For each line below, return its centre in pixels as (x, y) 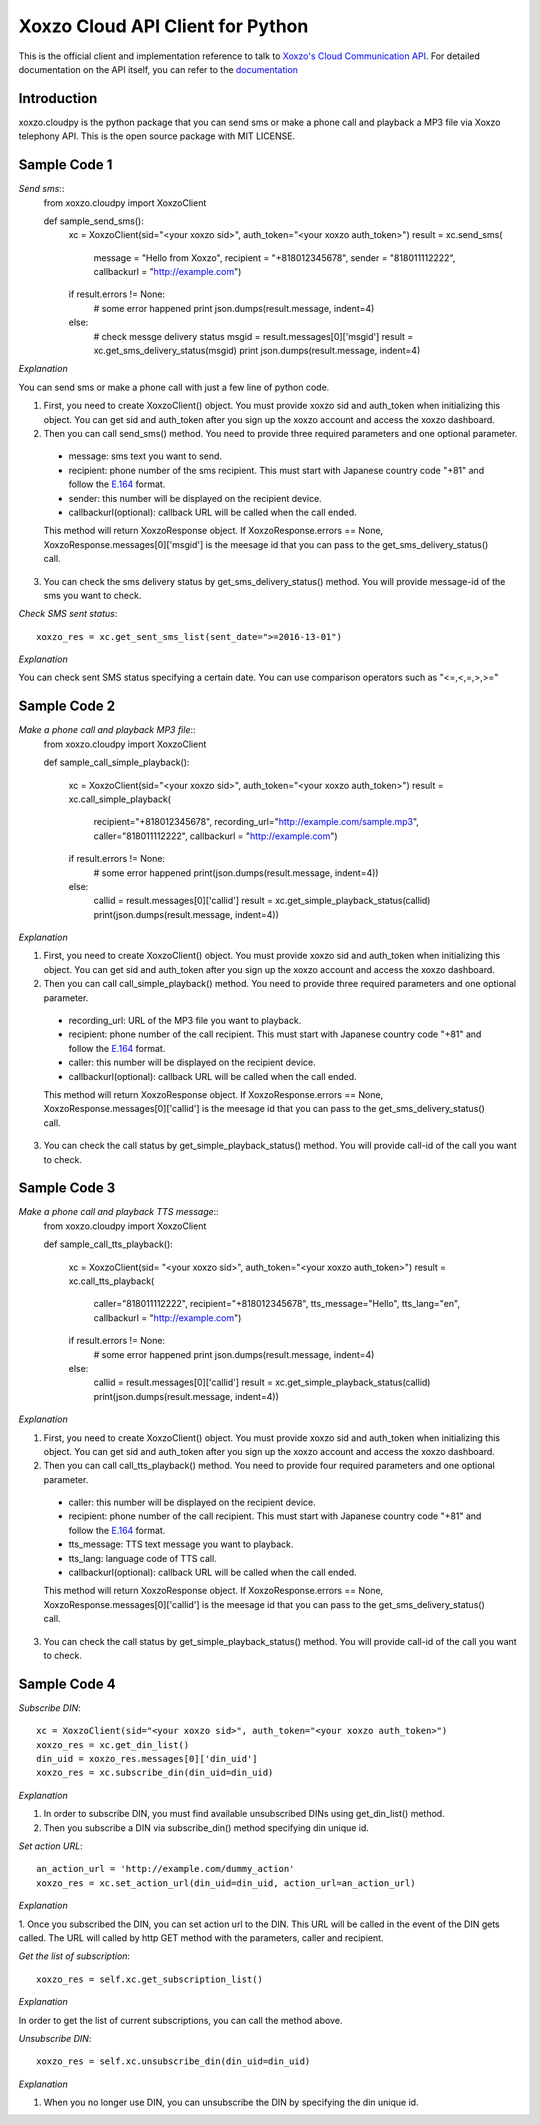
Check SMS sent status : (68, 614)
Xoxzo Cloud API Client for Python (163, 26)
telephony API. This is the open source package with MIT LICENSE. (156, 136)
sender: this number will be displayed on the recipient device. (195, 498)
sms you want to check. (92, 595)
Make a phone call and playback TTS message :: (118, 1212)
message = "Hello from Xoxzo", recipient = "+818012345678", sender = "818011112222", (274, 257)
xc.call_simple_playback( (120, 799)
